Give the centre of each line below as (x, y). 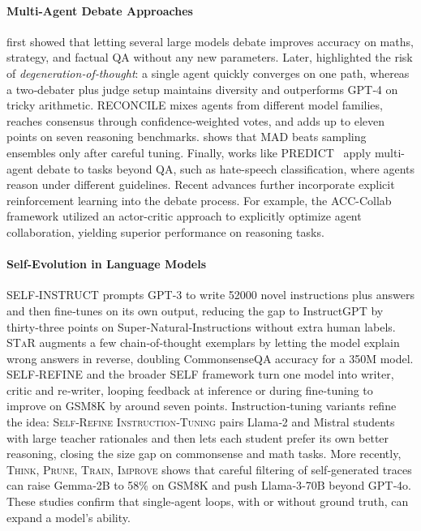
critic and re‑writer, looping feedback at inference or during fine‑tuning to (190, 390)
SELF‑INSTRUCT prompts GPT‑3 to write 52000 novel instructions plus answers (210, 295)
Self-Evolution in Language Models (107, 264)
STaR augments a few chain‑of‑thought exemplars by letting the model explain (203, 343)
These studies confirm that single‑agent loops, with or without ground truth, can (208, 501)
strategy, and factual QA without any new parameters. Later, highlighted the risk (210, 57)
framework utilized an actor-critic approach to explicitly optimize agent (184, 216)
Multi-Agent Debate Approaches (100, 10)
